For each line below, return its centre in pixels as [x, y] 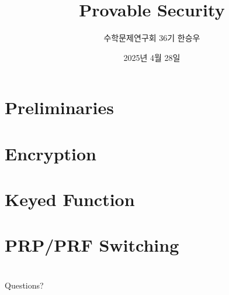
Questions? [24, 285]
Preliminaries [59, 107]
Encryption [51, 153]
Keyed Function [70, 199]
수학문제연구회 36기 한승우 [152, 38]
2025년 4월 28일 [152, 57]
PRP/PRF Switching [92, 245]
